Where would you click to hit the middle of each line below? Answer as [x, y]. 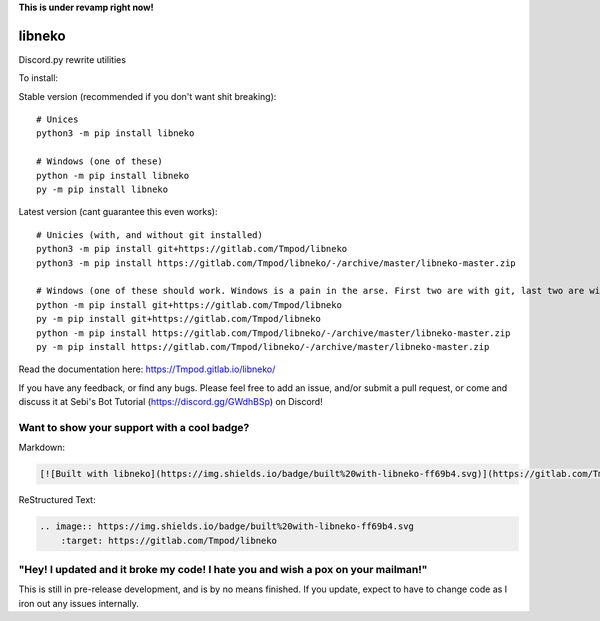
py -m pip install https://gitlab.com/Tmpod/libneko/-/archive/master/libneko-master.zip [263, 346]
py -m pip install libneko [102, 189]
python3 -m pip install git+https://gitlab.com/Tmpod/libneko [192, 249]
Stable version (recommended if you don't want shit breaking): [147, 96]
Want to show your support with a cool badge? [134, 427]
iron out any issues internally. [78, 603]
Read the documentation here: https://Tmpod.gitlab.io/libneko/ [147, 369]
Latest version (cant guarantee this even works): [118, 212]
